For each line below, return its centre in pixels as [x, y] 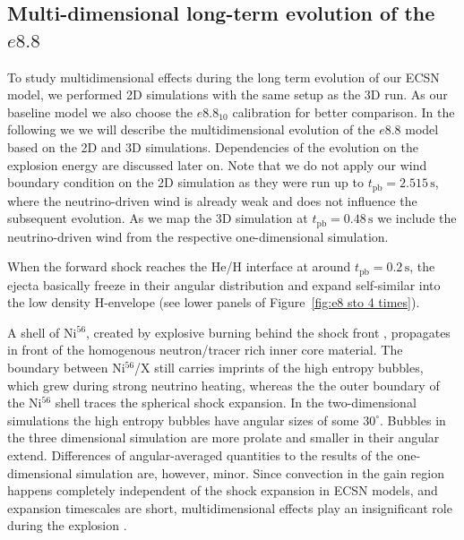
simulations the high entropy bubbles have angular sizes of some [183, 420]
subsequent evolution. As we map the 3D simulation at [158, 218]
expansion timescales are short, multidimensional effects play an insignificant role [230, 507]
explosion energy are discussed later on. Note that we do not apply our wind [217, 164]
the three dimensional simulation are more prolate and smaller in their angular [223, 437]
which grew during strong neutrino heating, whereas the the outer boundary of [223, 385]
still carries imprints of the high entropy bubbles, [289, 368]
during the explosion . [67, 525]
